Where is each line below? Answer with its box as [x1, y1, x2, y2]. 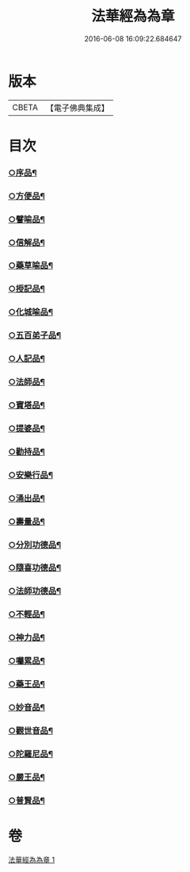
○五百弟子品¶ [8, 330, 62, 341]
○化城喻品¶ [8, 307, 54, 318]
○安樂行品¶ [8, 469, 54, 480]
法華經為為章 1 [8, 855, 55, 864]
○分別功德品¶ [8, 539, 62, 550]
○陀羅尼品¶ [8, 748, 54, 759]
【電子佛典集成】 [45, 102, 109, 113]
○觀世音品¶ [8, 725, 54, 736]
